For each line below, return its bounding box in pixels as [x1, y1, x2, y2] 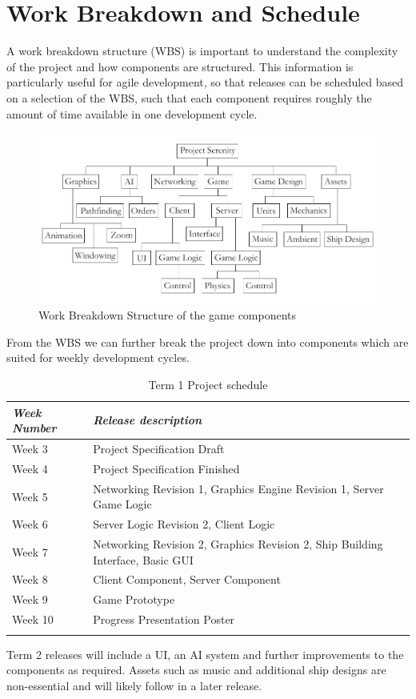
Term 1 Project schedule [148, 376, 268, 393]
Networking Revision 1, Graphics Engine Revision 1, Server [93, 480, 384, 496]
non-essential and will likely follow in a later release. [6, 677, 262, 693]
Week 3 [12, 440, 48, 457]
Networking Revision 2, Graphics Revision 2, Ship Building [93, 536, 383, 552]
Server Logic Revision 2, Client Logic [93, 516, 275, 532]
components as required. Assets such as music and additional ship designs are [6, 661, 386, 678]
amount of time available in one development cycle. [6, 105, 258, 122]
